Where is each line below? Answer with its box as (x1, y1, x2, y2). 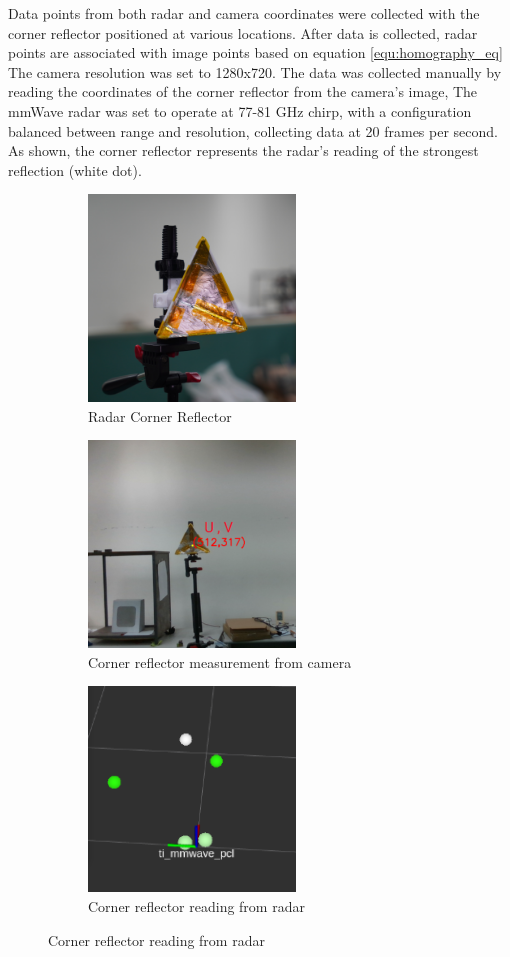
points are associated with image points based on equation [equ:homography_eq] (8, 42, 503, 63)
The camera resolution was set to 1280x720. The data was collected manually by (8, 61, 502, 82)
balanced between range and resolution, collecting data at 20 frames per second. (8, 120, 498, 141)
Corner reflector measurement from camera (88, 651, 352, 672)
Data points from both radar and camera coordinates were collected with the (8, 3, 480, 23)
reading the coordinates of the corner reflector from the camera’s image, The (8, 81, 478, 102)
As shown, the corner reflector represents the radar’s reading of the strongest (8, 140, 479, 161)
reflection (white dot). (8, 159, 142, 180)
